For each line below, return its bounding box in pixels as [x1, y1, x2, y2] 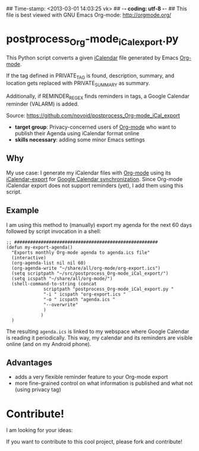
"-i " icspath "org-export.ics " [43, 291, 127, 297]
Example [6, 206, 39, 216]
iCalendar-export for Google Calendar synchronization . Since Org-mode [6, 175, 183, 182]
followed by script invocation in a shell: [6, 228, 102, 235]
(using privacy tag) [14, 386, 61, 393]
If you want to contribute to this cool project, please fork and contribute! [6, 438, 183, 446]
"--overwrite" [43, 301, 78, 307]
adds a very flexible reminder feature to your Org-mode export [14, 374, 168, 381]
